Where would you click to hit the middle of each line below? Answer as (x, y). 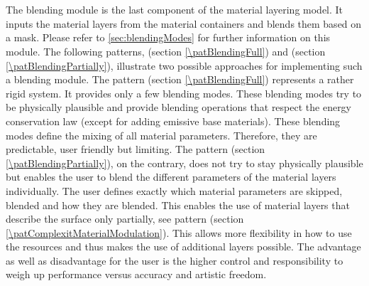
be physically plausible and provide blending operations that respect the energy (179, 107)
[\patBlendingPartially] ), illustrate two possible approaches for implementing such (184, 65)
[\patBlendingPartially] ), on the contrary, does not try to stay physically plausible (184, 163)
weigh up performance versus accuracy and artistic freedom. (136, 274)
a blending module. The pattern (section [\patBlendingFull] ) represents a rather (180, 79)
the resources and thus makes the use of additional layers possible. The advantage (183, 247)
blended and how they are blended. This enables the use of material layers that (178, 205)
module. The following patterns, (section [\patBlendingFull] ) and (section (166, 51)
